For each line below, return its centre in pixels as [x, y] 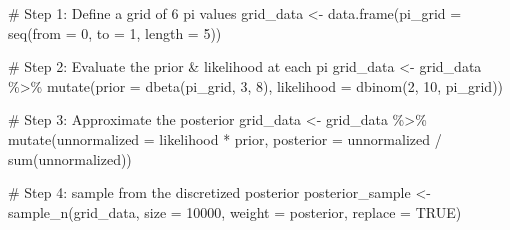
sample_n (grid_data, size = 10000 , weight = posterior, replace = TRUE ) [235, 211]
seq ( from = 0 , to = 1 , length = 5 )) [115, 32]
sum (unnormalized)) [70, 158]
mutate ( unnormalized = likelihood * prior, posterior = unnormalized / [225, 138]
